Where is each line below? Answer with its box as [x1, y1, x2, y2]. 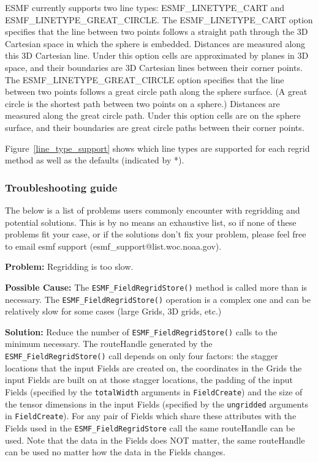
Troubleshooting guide [5, 179, 118, 195]
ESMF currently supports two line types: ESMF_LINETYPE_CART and [5, 1, 284, 13]
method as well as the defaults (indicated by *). [5, 154, 184, 166]
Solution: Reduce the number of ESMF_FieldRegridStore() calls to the [5, 325, 278, 338]
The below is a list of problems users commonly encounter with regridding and [5, 203, 300, 216]
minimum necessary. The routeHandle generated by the [5, 337, 213, 350]
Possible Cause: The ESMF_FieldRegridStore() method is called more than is [5, 280, 308, 293]
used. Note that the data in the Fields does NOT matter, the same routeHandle [5, 433, 305, 446]
